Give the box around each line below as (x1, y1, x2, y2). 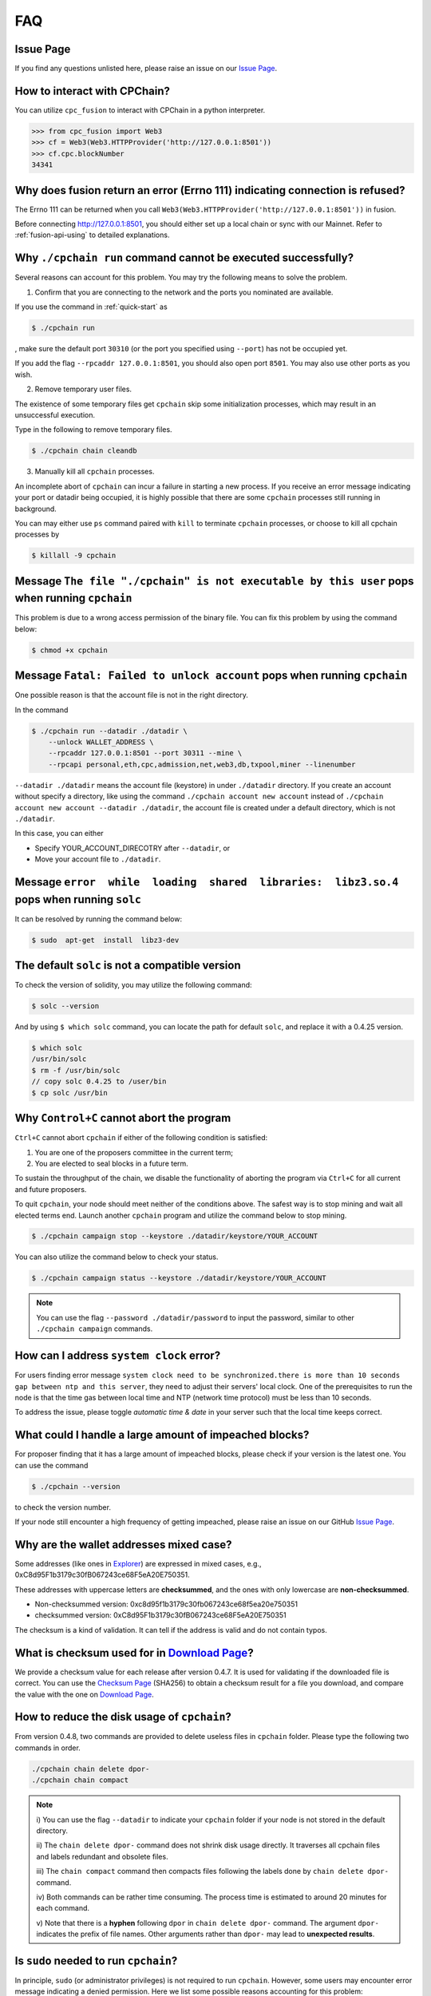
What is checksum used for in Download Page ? (14, 1646, 255, 1660)
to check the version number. (14, 1502, 112, 1512)
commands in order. (14, 1743, 81, 1752)
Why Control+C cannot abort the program (14, 1111, 231, 1125)
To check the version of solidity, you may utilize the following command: (14, 980, 252, 990)
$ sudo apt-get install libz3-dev (31, 935, 180, 945)
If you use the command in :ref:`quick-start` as (14, 302, 168, 311)
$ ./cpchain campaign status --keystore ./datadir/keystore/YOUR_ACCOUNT (31, 1273, 326, 1283)
